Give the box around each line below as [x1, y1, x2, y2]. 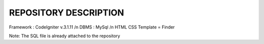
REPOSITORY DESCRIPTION [9, 7, 124, 18]
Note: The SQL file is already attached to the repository [9, 33, 120, 39]
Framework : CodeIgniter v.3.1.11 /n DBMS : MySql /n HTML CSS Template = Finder [9, 24, 175, 30]
